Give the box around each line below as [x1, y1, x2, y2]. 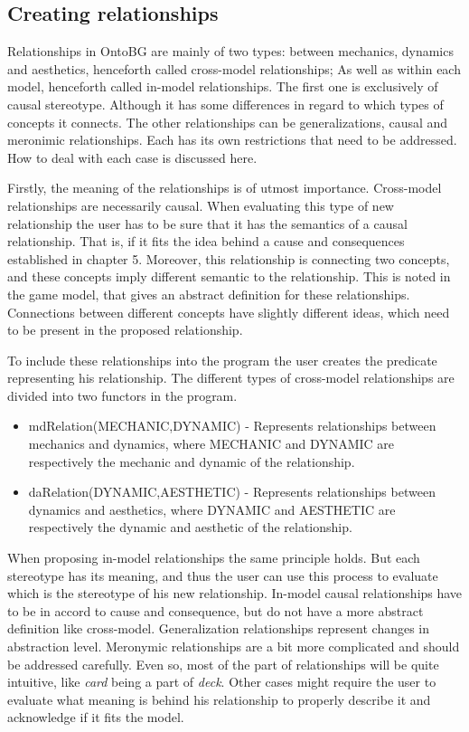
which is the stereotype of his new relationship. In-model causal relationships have [7, 584, 463, 603]
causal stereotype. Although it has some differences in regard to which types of [7, 94, 444, 113]
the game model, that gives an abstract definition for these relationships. [7, 284, 410, 303]
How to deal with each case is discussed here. [7, 147, 258, 166]
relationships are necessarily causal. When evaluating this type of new [7, 195, 394, 214]
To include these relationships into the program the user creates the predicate [7, 350, 437, 369]
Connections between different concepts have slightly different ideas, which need [7, 302, 450, 321]
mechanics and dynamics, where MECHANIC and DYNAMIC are [28, 434, 395, 453]
